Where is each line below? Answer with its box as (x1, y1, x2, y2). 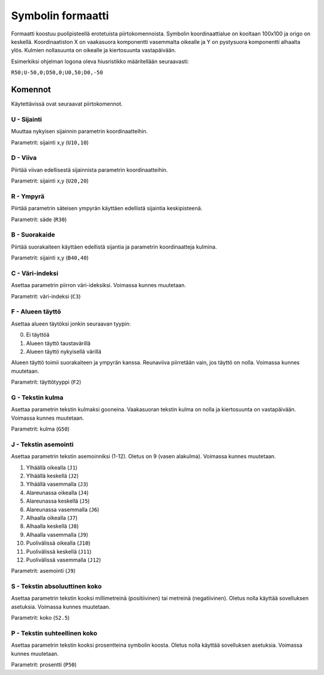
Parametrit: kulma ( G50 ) (11, 425, 70, 432)
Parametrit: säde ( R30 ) (11, 216, 67, 223)
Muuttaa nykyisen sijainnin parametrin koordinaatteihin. (11, 128, 148, 135)
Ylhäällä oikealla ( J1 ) (26, 464, 78, 471)
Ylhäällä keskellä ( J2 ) (26, 472, 79, 479)
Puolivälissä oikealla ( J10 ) (26, 539, 91, 546)
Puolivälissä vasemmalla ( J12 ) (26, 556, 101, 563)
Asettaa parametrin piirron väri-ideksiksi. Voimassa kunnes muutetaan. (11, 282, 186, 289)
